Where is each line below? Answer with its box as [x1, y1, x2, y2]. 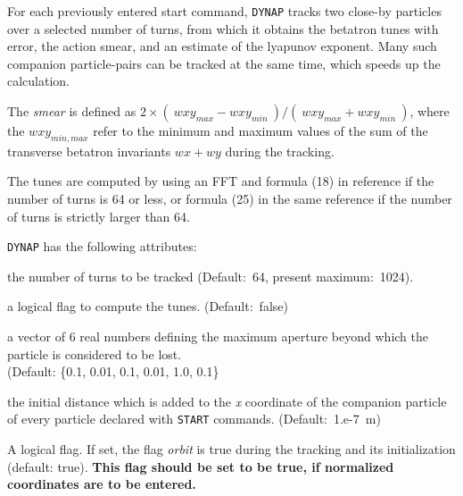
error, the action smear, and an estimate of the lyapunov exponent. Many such [7, 37, 437, 55]
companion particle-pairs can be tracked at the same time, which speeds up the [7, 54, 441, 72]
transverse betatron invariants [7, 141, 171, 160]
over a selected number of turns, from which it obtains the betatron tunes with [7, 19, 439, 38]
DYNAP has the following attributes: [7, 237, 197, 256]
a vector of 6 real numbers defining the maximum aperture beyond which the [7, 327, 428, 346]
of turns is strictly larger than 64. [7, 206, 190, 225]
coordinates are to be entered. [7, 475, 196, 493]
